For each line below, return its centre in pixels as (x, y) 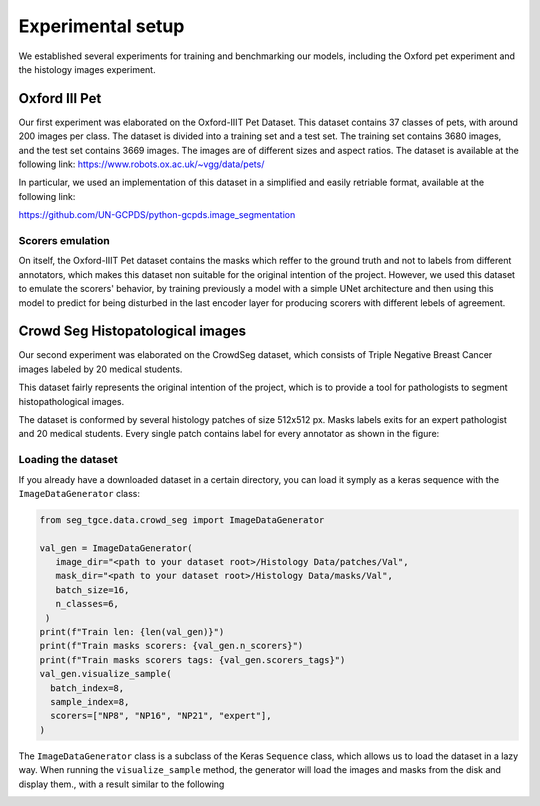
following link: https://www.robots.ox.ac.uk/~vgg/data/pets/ (141, 164)
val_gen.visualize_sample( (105, 674)
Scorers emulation (64, 240)
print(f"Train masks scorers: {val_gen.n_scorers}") (171, 646)
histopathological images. (71, 401)
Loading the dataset (68, 460)
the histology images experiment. (87, 69)
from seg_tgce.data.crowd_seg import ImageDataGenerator (182, 519)
